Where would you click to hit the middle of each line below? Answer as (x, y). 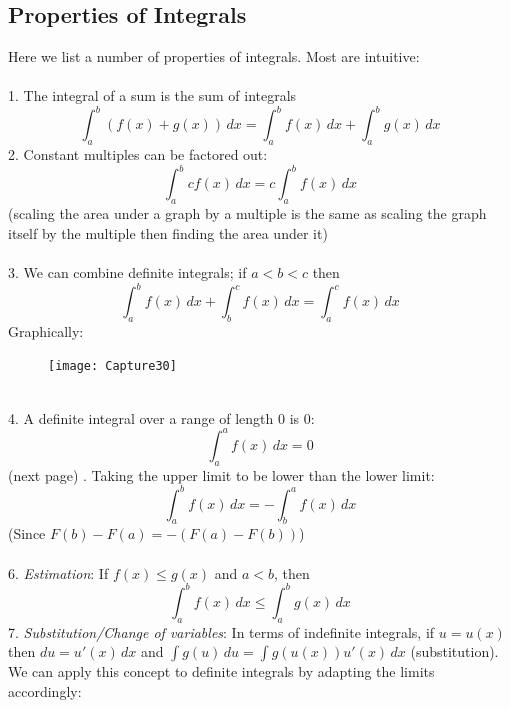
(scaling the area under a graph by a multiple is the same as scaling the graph (247, 213)
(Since (27, 533)
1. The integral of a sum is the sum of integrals (152, 95)
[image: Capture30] (112, 366)
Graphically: (46, 330)
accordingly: (45, 690)
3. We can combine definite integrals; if (127, 271)
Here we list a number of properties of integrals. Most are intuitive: (214, 56)
